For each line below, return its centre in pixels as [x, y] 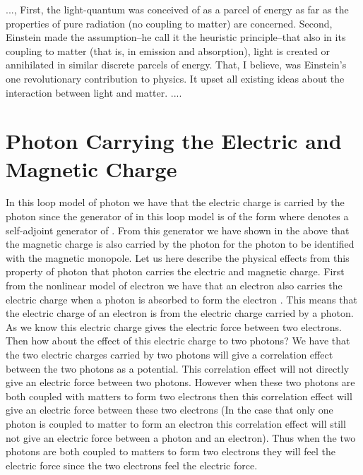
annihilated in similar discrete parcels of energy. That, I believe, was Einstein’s [176, 65]
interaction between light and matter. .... [94, 92]
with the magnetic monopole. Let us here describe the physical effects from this [178, 257]
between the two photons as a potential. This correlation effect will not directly [178, 368]
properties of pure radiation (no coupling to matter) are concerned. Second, [169, 23]
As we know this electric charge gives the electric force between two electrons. [174, 326]
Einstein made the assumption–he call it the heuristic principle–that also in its [176, 37]
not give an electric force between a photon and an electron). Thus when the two [181, 437]
